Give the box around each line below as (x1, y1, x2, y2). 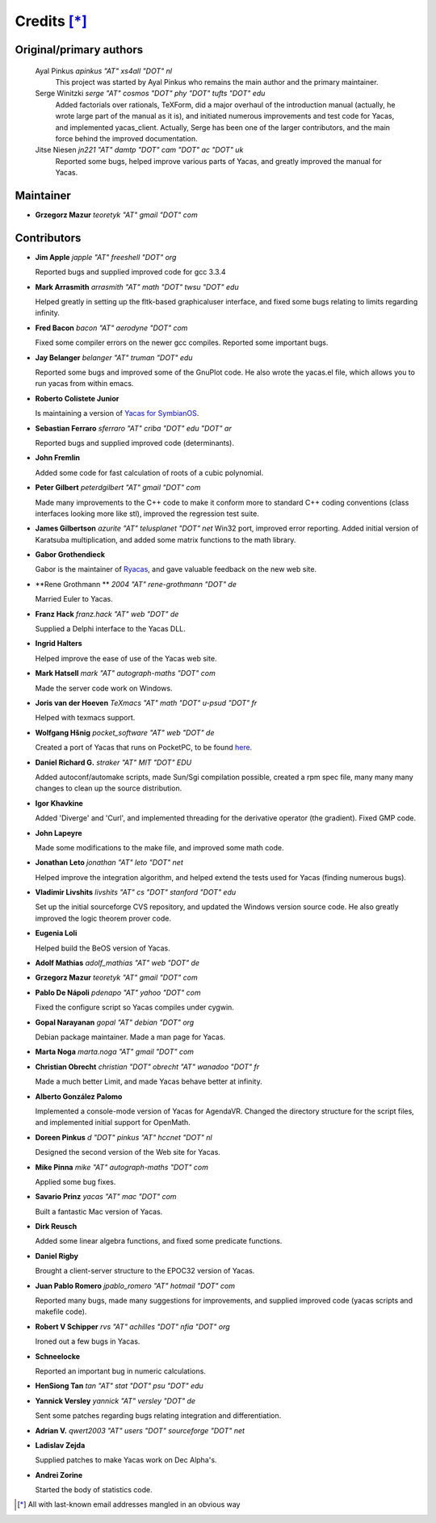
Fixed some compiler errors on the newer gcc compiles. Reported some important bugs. (35, 338, 329, 347)
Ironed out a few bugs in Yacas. (35, 1336, 140, 1346)
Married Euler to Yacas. (35, 594, 113, 604)
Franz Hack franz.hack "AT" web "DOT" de (35, 609, 179, 619)
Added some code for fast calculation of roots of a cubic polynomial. (35, 468, 264, 477)
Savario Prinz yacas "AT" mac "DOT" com (35, 1192, 177, 1202)
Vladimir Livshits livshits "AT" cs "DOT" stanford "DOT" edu (35, 887, 237, 897)
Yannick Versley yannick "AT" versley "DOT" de (35, 1395, 196, 1405)
